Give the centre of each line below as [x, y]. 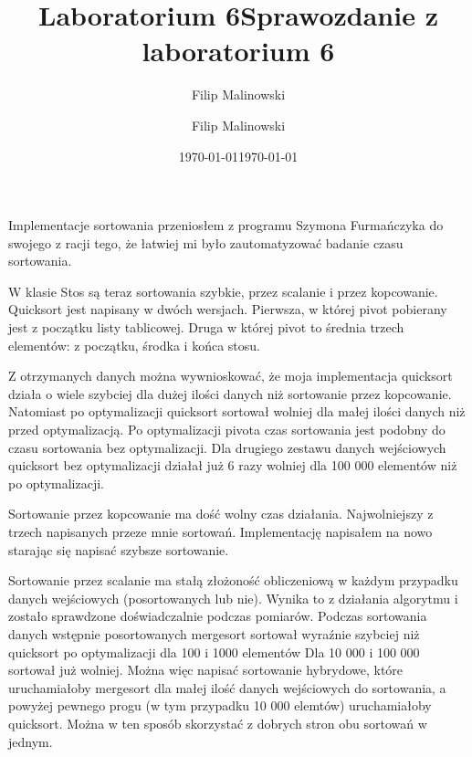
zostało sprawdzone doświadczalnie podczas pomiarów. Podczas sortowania [218, 616]
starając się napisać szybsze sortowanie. [119, 549]
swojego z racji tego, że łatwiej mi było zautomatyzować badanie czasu [206, 242]
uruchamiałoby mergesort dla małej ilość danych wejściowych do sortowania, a [227, 687]
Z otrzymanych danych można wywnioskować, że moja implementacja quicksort [231, 376]
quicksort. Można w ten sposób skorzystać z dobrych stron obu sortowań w [218, 723]
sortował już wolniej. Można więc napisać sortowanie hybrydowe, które [206, 670]
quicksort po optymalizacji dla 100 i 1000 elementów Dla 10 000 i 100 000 [214, 652]
